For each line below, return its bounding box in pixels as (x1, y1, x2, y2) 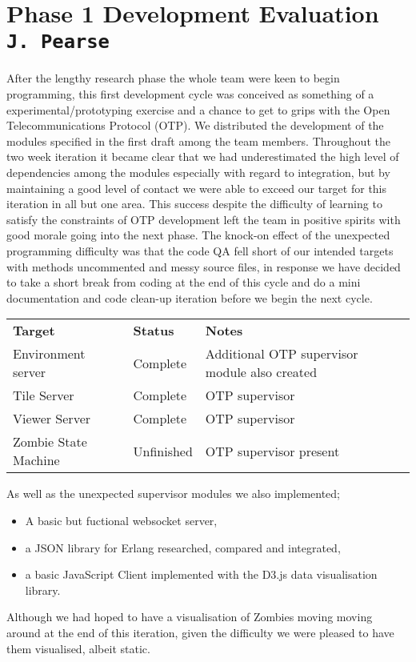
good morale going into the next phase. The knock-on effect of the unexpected (6, 227, 390, 243)
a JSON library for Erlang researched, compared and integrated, (25, 539, 341, 556)
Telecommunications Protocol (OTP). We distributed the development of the (6, 117, 384, 134)
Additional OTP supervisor (205, 344, 358, 363)
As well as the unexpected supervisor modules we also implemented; (6, 485, 340, 502)
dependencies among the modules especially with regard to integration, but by (6, 164, 390, 180)
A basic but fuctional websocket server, (25, 512, 218, 528)
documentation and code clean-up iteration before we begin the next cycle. (6, 289, 373, 306)
